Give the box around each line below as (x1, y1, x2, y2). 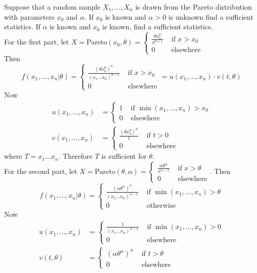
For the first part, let (4, 36, 69, 47)
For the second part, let (4, 165, 77, 176)
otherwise (146, 202, 176, 209)
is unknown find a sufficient (168, 11, 253, 22)
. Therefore (58, 151, 93, 161)
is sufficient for (101, 151, 147, 161)
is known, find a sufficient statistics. (102, 21, 213, 32)
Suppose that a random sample (4, 2, 101, 12)
